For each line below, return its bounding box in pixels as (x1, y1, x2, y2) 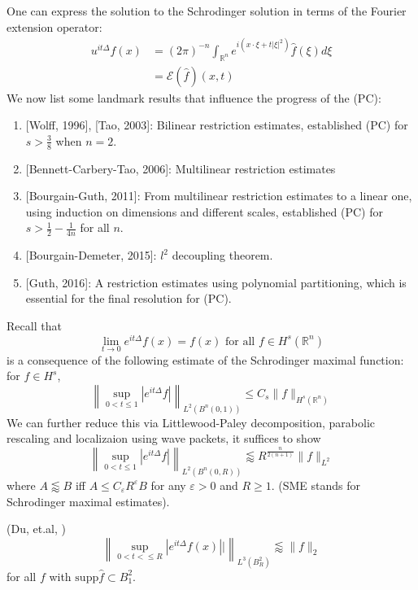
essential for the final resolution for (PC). (25, 290, 232, 307)
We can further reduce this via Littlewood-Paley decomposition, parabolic (7, 413, 376, 430)
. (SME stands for (271, 476, 361, 493)
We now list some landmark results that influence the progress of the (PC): (7, 89, 381, 106)
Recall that (7, 317, 62, 334)
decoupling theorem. (172, 247, 273, 264)
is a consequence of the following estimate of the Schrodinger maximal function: (7, 351, 404, 368)
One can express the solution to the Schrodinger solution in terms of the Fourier (7, 2, 407, 19)
